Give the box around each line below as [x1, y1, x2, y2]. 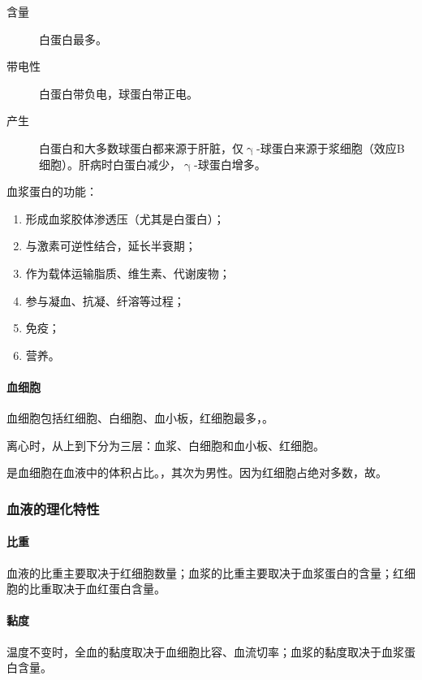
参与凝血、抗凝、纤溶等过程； [25, 292, 185, 309]
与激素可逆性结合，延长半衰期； [25, 237, 196, 254]
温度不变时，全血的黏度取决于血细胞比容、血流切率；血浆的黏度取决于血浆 [6, 643, 404, 660]
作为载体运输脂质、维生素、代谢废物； [25, 264, 230, 281]
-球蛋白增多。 [193, 155, 266, 172]
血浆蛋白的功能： [6, 183, 97, 200]
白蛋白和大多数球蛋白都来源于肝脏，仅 [39, 139, 243, 156]
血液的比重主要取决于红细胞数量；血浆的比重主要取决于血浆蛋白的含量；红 [6, 564, 404, 581]
